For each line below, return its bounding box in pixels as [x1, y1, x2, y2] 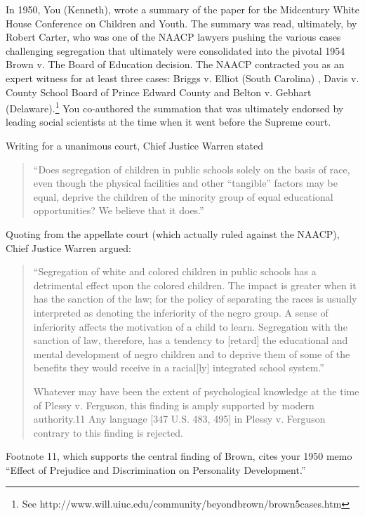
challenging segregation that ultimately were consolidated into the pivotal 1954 [6, 43, 345, 58]
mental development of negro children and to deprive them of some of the [33, 346, 350, 361]
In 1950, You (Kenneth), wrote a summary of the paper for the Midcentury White [6, 2, 359, 16]
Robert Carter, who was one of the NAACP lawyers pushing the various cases [6, 29, 341, 44]
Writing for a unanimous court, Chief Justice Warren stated [6, 138, 263, 152]
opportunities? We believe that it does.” [33, 203, 204, 218]
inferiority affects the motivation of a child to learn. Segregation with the [33, 319, 347, 333]
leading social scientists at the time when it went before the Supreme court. [6, 114, 331, 129]
